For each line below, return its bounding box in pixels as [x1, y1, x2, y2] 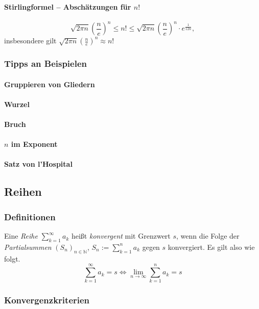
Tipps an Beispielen [4, 57, 87, 70]
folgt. [4, 253, 20, 264]
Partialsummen [4, 241, 52, 252]
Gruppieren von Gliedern [4, 79, 95, 89]
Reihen [4, 184, 42, 199]
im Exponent [11, 139, 58, 149]
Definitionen [4, 210, 56, 223]
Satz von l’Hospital [4, 159, 73, 169]
